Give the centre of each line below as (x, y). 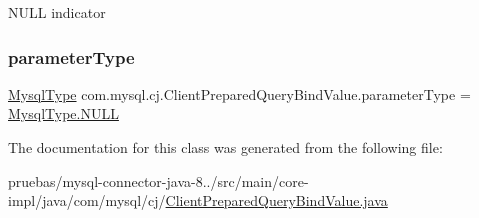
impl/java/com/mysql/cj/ (87, 200)
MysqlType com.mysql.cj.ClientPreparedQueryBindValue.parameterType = (239, 93)
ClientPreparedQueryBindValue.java (276, 200)
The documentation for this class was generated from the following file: (225, 147)
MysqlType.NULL (63, 113)
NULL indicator (57, 12)
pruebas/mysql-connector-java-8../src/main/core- (158, 180)
